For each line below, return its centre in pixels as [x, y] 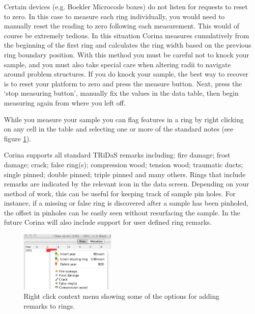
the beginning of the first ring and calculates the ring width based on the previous [128, 45]
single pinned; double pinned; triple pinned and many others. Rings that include [125, 174]
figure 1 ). [18, 138]
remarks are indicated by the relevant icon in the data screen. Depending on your [127, 184]
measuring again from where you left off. [65, 102]
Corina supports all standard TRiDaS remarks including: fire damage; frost [117, 155]
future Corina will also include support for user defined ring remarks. [108, 222]
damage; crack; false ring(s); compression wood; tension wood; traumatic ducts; [124, 164]
